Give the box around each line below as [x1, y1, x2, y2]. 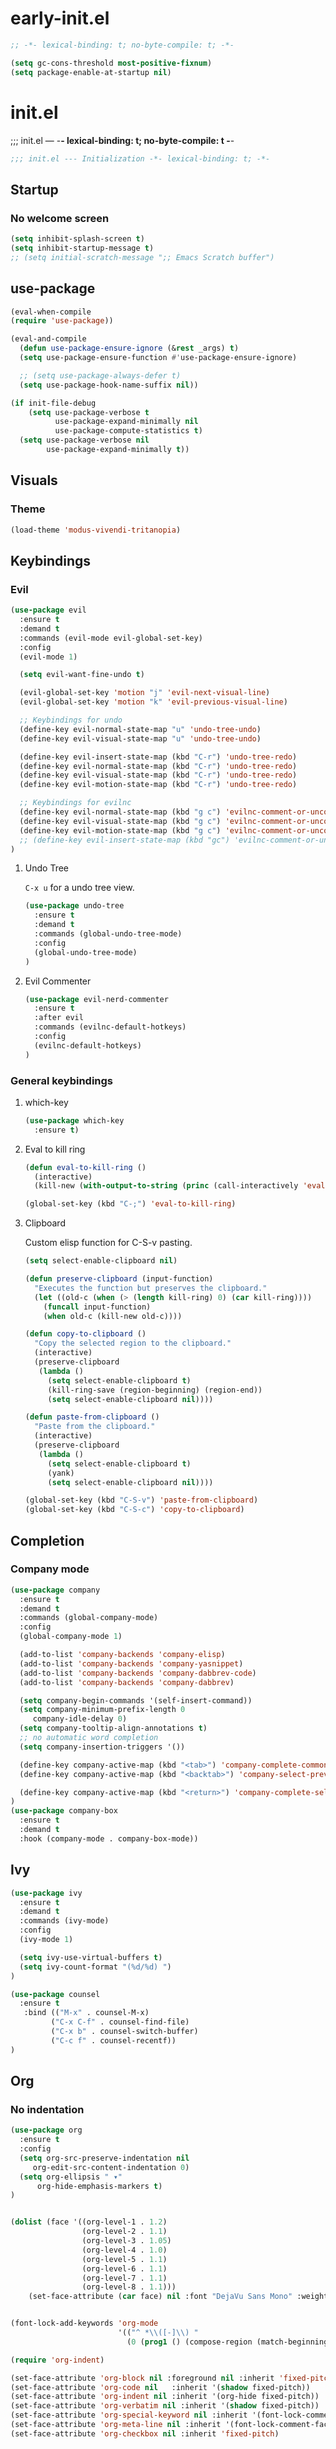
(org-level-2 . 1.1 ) [81, 2227, 168, 2237]
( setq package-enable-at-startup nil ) [10, 67, 172, 77]
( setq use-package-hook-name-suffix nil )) [19, 380, 199, 390]
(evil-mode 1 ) [19, 652, 78, 662]
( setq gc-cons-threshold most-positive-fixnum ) [10, 58, 213, 68]
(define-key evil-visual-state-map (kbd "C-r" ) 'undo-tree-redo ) [19, 770, 298, 781]
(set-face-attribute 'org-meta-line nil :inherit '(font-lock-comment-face [10, 2420, 333, 2430]
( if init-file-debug [10, 398, 97, 408]
